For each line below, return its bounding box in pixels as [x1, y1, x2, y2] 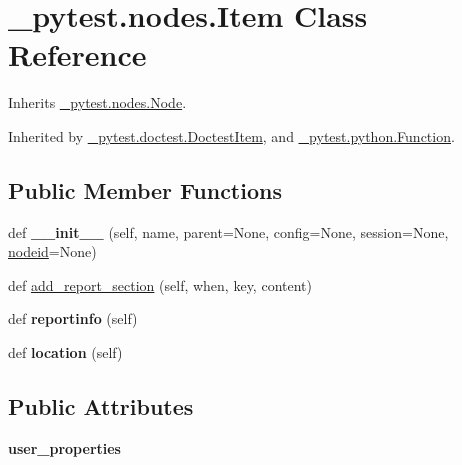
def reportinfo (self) [8, 308, 138, 329]
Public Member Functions [8, 174, 282, 205]
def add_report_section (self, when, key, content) [8, 274, 312, 295]
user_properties [8, 437, 121, 458]
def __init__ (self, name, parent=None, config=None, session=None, [8, 221, 449, 242]
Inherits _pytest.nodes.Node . [8, 92, 187, 113]
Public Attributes [8, 391, 194, 422]
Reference [8, 34, 147, 75]
